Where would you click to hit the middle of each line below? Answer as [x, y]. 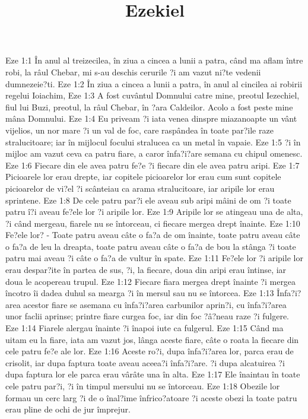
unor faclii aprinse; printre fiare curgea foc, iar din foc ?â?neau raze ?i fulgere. [147, 316]
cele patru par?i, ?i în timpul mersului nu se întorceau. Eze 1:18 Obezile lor [143, 386]
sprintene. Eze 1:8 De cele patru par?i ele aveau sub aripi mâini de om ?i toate [148, 200]
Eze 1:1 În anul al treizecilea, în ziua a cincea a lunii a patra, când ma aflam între [154, 60]
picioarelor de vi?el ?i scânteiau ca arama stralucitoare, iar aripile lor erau [140, 188]
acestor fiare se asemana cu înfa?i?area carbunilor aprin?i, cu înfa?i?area [155, 304]
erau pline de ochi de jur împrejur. [68, 409]
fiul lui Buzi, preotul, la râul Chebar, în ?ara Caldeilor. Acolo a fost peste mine [149, 107]
